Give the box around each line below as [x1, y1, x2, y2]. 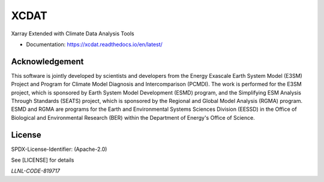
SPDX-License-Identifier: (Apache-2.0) [11, 145, 107, 153]
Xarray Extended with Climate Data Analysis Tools [11, 30, 134, 37]
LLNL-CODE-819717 [11, 168, 60, 175]
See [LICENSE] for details [11, 156, 74, 164]
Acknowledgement [11, 56, 84, 66]
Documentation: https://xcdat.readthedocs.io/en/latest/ [26, 41, 163, 48]
